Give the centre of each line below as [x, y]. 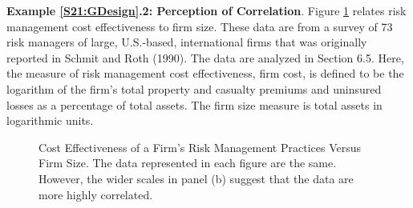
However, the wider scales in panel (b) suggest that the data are [196, 178]
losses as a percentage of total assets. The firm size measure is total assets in [194, 104]
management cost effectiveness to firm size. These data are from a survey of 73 [200, 26]
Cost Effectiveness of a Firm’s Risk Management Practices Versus [200, 147]
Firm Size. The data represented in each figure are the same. [188, 163]
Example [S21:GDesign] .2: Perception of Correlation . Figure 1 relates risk [206, 10]
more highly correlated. [96, 194]
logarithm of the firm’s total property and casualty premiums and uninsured [194, 88]
